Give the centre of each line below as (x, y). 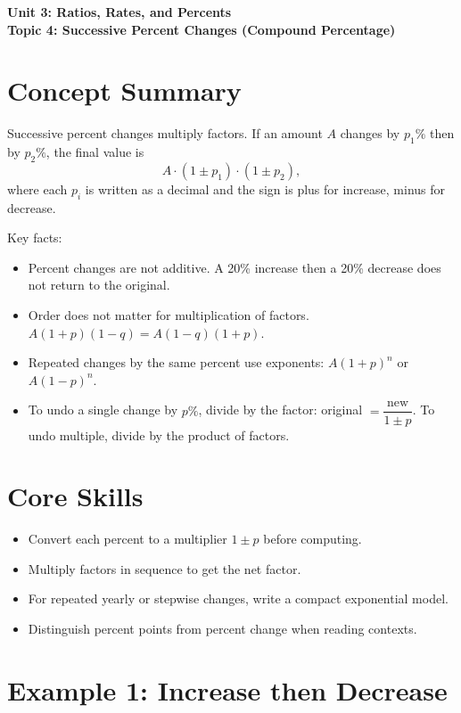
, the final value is (95, 152)
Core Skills (75, 496)
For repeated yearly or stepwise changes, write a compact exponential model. (238, 598)
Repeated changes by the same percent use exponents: (176, 362)
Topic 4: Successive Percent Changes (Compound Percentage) (202, 29)
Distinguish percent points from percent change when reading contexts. (222, 629)
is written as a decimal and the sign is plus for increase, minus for (265, 188)
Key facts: (35, 238)
